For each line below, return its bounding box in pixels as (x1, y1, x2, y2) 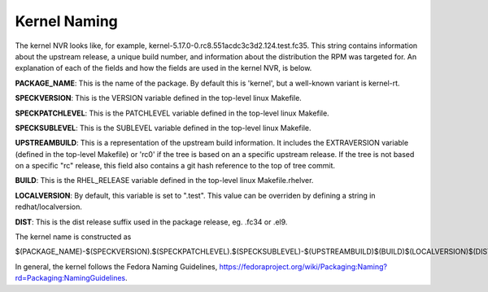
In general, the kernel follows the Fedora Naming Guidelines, (15, 261, 218, 272)
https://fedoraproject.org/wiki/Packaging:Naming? (219, 261, 388, 272)
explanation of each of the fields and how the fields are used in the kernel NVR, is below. (15, 63, 312, 73)
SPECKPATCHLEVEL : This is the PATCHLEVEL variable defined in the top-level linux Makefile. (15, 108, 329, 118)
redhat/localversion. (15, 202, 83, 211)
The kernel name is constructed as (15, 232, 132, 242)
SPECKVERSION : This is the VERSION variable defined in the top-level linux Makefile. (15, 94, 303, 103)
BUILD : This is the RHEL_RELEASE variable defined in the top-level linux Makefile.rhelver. (15, 176, 314, 185)
